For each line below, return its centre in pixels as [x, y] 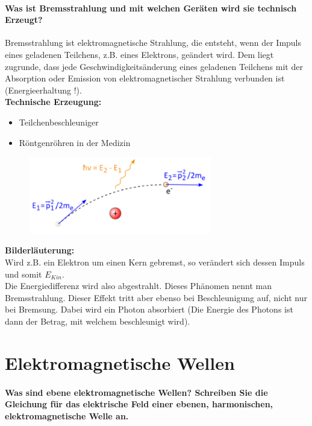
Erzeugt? [24, 20]
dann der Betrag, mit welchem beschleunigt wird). [98, 321]
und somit [23, 274]
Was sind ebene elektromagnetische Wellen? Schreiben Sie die [136, 392]
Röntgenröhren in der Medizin [75, 142]
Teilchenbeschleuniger [59, 122]
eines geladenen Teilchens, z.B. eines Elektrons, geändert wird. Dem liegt [139, 54]
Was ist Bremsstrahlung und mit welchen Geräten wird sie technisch [151, 8]
